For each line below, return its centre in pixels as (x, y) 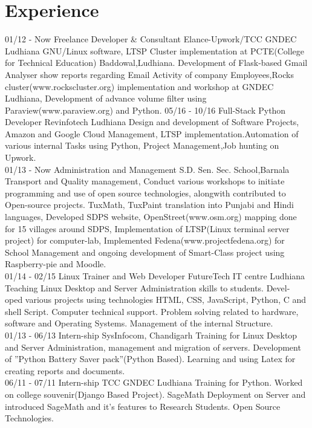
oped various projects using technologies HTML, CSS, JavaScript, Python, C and (156, 300)
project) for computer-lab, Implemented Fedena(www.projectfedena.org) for (145, 240)
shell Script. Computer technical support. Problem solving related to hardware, (152, 311)
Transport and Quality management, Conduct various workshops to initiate (145, 181)
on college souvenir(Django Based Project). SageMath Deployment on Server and (155, 394)
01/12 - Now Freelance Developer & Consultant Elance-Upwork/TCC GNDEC (151, 39)
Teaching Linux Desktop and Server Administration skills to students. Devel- (148, 287)
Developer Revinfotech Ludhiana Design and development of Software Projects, (152, 122)
